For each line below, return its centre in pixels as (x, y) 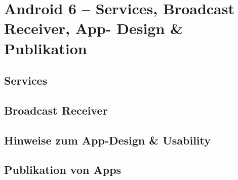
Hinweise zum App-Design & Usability (107, 140)
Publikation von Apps (63, 170)
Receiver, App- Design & (94, 28)
